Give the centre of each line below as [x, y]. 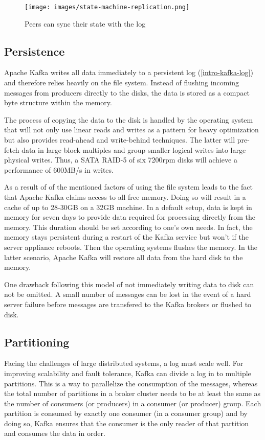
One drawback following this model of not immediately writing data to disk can [129, 284]
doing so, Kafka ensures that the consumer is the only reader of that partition [127, 423]
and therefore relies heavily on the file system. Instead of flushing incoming [122, 83]
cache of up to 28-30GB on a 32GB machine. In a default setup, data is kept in [128, 207]
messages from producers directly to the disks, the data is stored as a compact [127, 92]
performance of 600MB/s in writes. [59, 169]
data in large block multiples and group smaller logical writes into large [134, 149]
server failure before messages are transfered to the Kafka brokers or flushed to [128, 304]
